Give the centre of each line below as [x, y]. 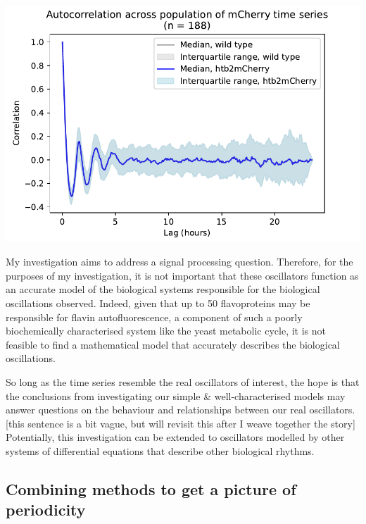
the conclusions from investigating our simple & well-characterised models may [176, 395]
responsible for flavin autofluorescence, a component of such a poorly [154, 317]
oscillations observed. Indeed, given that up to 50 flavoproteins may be [158, 303]
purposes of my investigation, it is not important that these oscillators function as [182, 275]
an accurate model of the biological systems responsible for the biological [163, 289]
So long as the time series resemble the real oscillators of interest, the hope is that [183, 381]
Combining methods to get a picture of [151, 488]
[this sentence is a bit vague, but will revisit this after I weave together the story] [181, 423]
